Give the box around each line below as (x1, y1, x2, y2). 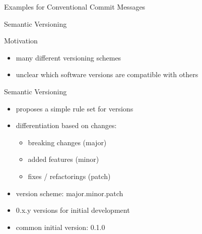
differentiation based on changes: (16, 120, 117, 131)
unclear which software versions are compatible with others (16, 69, 198, 80)
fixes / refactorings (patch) (28, 170, 111, 181)
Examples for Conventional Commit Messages (4, 2, 146, 12)
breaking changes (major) (28, 137, 107, 147)
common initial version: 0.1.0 (16, 221, 105, 232)
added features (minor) (28, 154, 99, 164)
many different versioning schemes (16, 52, 121, 63)
